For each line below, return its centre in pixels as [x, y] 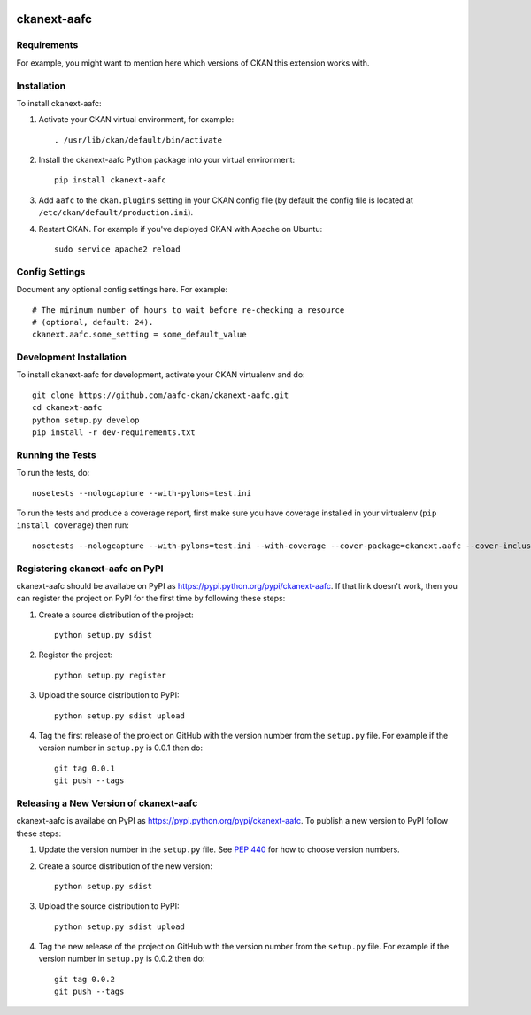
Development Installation [72, 357]
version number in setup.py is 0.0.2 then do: [122, 959]
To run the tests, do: [53, 473]
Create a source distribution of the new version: [125, 866]
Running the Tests [56, 454]
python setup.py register [111, 675]
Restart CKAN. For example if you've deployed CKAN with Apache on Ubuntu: [181, 229]
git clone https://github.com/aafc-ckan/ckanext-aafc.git [161, 395]
